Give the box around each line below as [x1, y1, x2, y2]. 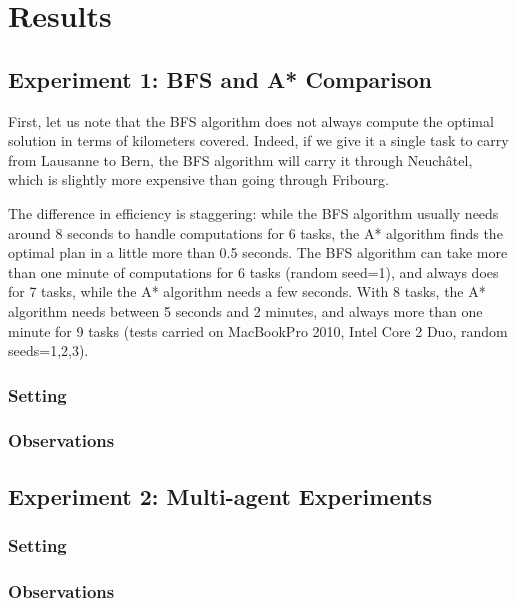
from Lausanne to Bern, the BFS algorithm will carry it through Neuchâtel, [8, 149, 473, 170]
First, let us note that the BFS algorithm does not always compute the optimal [8, 110, 494, 131]
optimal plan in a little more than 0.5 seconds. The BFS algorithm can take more [8, 242, 508, 263]
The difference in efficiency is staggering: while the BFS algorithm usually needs [8, 202, 499, 223]
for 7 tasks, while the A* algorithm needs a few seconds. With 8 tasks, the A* [8, 281, 486, 302]
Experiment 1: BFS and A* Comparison [8, 63, 432, 94]
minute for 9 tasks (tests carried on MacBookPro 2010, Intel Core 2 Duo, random [8, 320, 508, 341]
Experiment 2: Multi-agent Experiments [8, 480, 433, 511]
